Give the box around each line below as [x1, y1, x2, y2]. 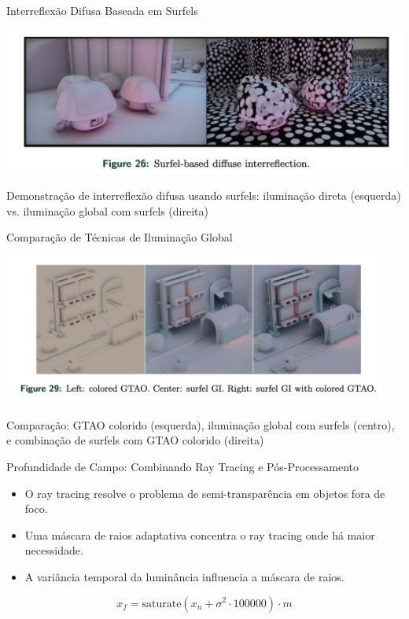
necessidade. [24, 542, 83, 558]
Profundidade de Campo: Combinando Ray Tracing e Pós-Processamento [6, 458, 359, 474]
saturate [142, 598, 182, 610]
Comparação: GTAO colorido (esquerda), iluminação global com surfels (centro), [6, 416, 395, 433]
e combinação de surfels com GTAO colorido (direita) [6, 432, 264, 448]
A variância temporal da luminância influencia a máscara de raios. [24, 568, 345, 584]
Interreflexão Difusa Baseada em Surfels [6, 2, 198, 18]
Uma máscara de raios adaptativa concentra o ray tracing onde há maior [24, 526, 375, 543]
